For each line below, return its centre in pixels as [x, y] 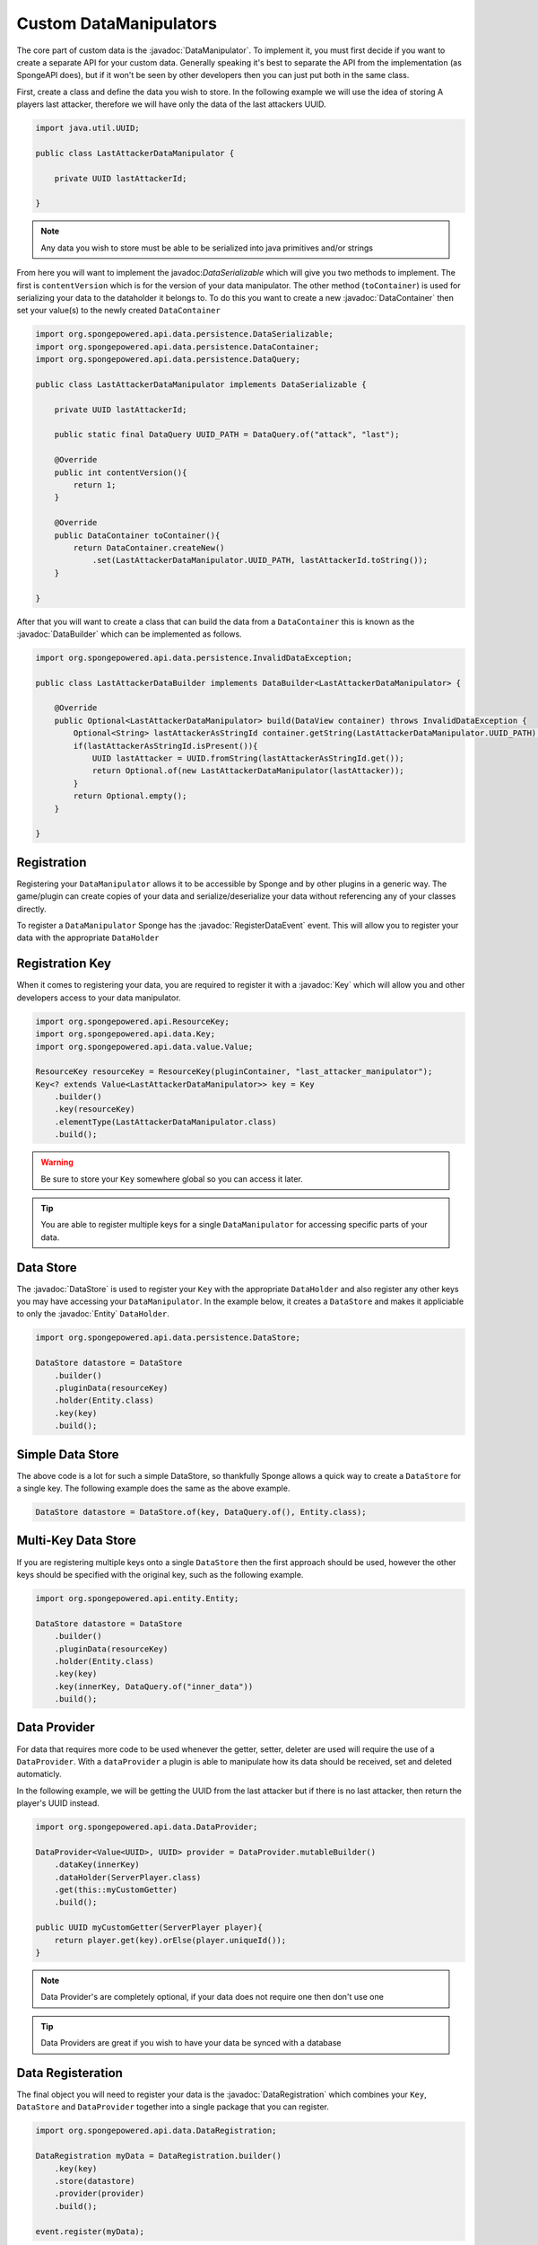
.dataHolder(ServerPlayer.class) [128, 1877]
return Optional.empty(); [130, 796]
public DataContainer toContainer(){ [137, 535]
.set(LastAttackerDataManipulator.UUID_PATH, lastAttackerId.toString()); [260, 560]
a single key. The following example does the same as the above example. [153, 1488]
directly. [31, 909]
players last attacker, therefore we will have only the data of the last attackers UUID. [171, 104]
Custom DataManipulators [117, 23]
